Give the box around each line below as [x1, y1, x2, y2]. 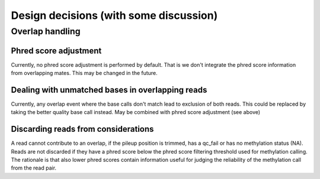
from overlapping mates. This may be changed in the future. [11, 70, 158, 77]
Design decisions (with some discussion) [11, 9, 218, 22]
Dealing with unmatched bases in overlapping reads [11, 84, 207, 95]
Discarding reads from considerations [11, 124, 154, 134]
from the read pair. [11, 164, 56, 171]
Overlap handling [11, 26, 81, 37]
